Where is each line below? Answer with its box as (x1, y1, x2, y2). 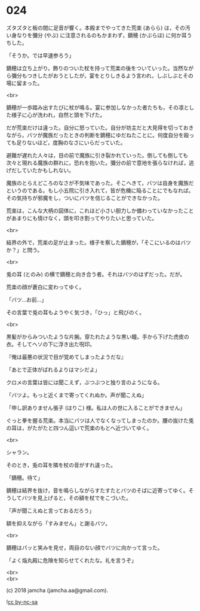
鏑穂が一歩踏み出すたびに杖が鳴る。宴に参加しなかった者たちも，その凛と (6, 104, 189, 111)
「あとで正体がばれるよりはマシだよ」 (6, 366, 100, 373)
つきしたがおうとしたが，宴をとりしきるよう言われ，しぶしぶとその (26, 72, 194, 79)
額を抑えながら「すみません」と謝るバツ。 (6, 519, 111, 527)
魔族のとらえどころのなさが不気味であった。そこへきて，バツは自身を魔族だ (6, 179, 194, 186)
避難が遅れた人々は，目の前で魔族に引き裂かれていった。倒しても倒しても (6, 151, 189, 159)
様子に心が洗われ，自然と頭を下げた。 (11, 111, 106, 118)
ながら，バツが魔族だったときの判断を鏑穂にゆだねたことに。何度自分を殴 (6, 131, 189, 138)
